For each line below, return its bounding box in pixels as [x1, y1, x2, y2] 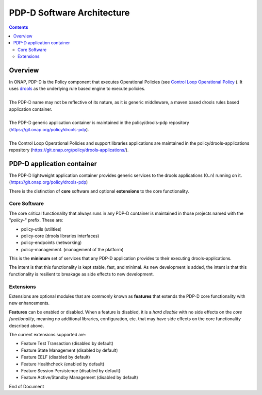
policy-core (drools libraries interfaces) [21, 233, 99, 239]
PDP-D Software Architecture [9, 7, 130, 18]
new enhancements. [9, 300, 50, 306]
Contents [9, 24, 29, 30]
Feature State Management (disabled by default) [21, 347, 118, 353]
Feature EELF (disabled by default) [21, 354, 90, 360]
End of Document [9, 383, 44, 389]
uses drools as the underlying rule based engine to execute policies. [9, 86, 146, 92]
